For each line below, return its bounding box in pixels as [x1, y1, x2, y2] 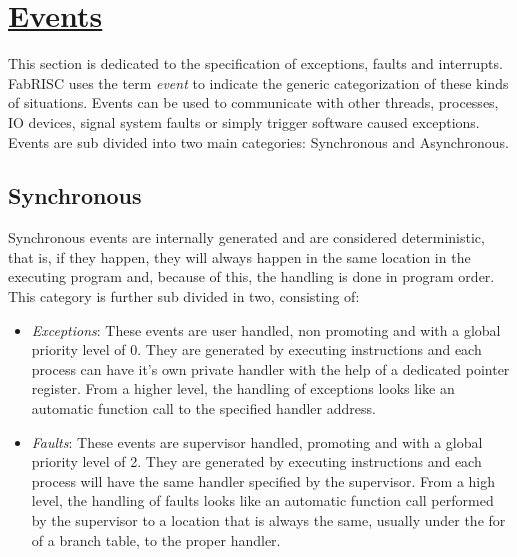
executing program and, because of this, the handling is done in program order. [8, 266, 495, 287]
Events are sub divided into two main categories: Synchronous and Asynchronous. [8, 131, 509, 152]
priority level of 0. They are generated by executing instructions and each [31, 339, 482, 360]
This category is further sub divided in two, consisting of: [8, 286, 360, 307]
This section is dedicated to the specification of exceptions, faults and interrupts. [8, 53, 503, 74]
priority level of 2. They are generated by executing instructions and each [31, 451, 482, 472]
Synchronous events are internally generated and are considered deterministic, [8, 227, 485, 248]
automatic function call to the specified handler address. [31, 398, 376, 419]
